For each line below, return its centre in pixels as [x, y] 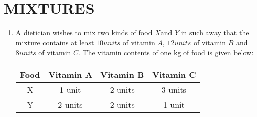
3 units [174, 89]
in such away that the [215, 32]
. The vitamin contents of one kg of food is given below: [166, 52]
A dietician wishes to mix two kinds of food [84, 32]
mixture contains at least [55, 42]
